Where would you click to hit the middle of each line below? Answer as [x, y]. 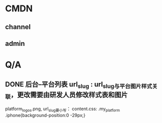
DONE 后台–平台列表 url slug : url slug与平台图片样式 [79, 85]
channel [18, 27]
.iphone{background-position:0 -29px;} [45, 115]
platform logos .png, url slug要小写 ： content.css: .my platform [63, 109]
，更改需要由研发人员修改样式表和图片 [69, 95]
